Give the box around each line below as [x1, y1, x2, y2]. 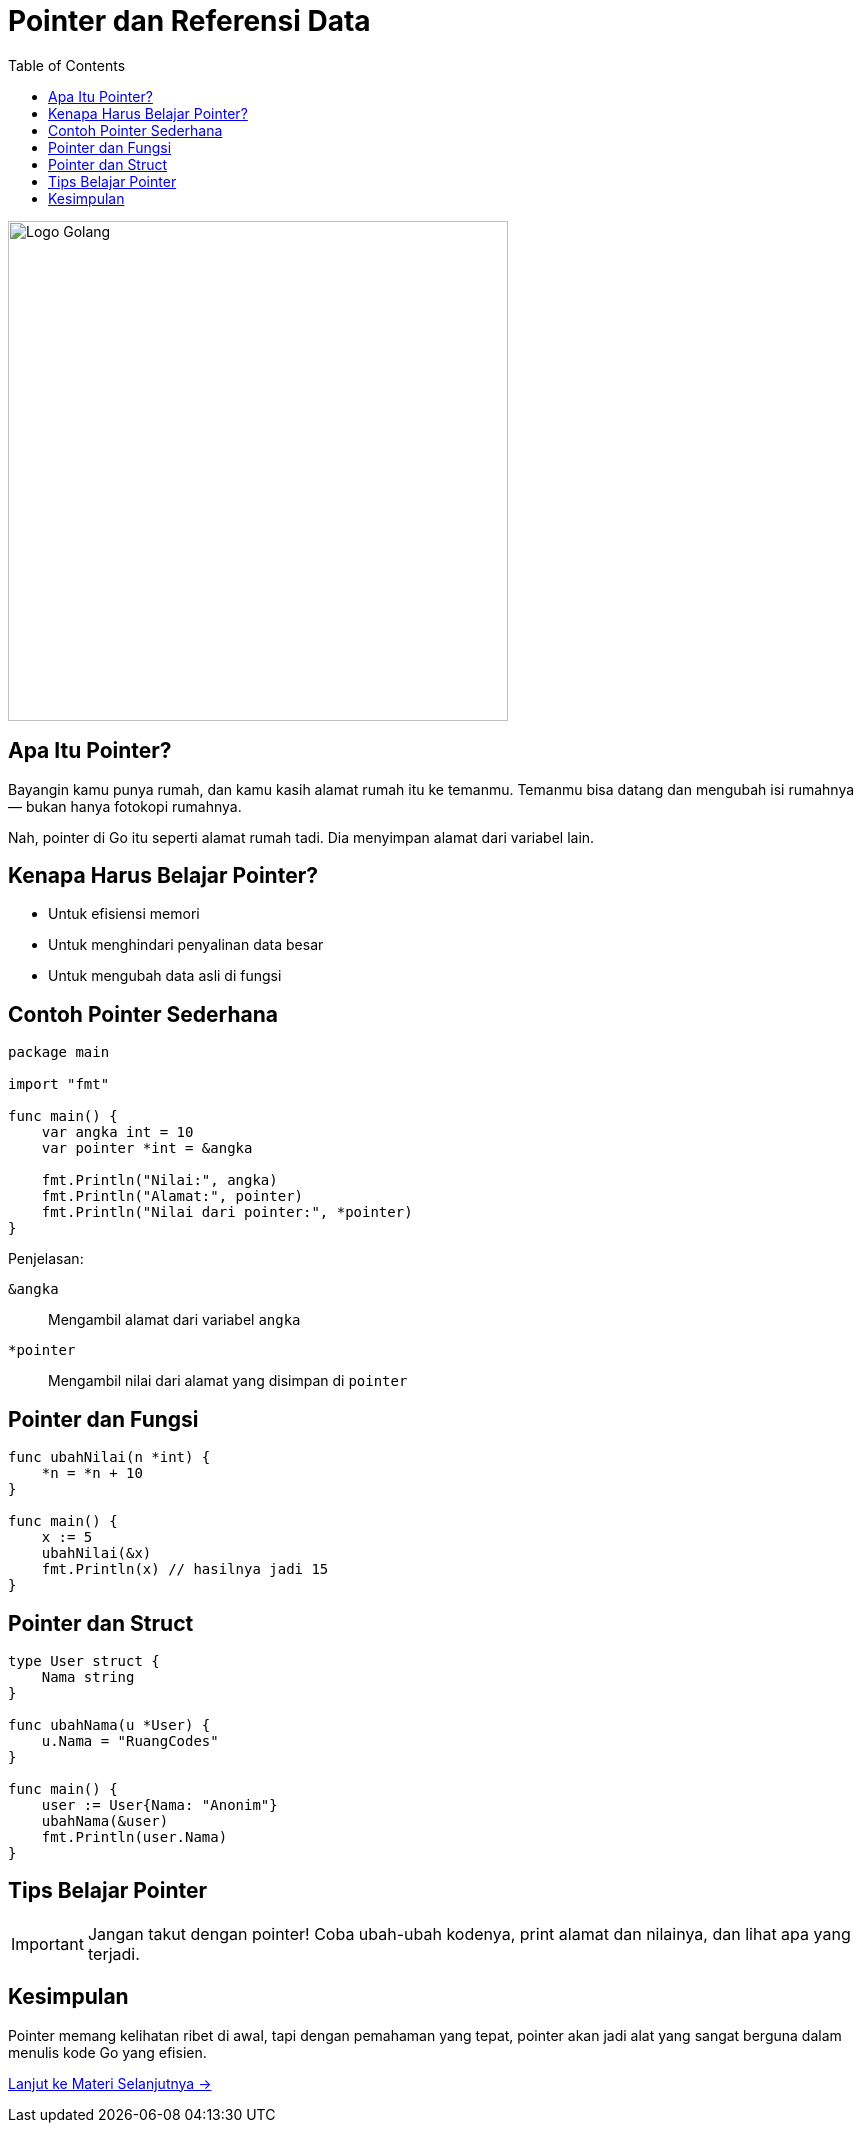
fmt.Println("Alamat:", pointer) [41, 1188, 304, 1205]
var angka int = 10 [41, 1124, 194, 1141]
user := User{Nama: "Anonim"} [41, 1796, 278, 1813]
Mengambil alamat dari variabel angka [48, 1311, 301, 1329]
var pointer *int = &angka [41, 1140, 253, 1157]
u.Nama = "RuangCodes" [41, 1732, 219, 1749]
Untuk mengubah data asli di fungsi [48, 967, 282, 985]
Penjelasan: [8, 1250, 84, 1268]
